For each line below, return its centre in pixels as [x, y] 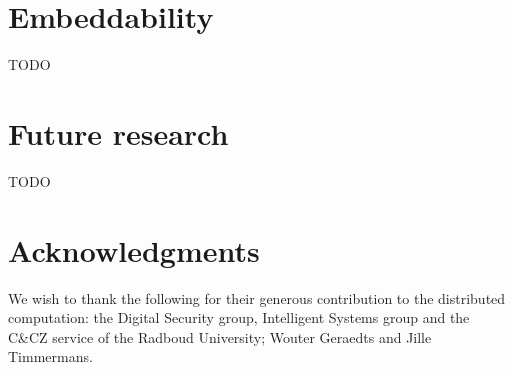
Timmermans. [50, 356]
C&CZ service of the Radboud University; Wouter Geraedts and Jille [220, 336]
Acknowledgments [134, 249]
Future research [118, 132]
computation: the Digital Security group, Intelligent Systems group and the [239, 317]
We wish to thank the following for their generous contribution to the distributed [257, 297]
